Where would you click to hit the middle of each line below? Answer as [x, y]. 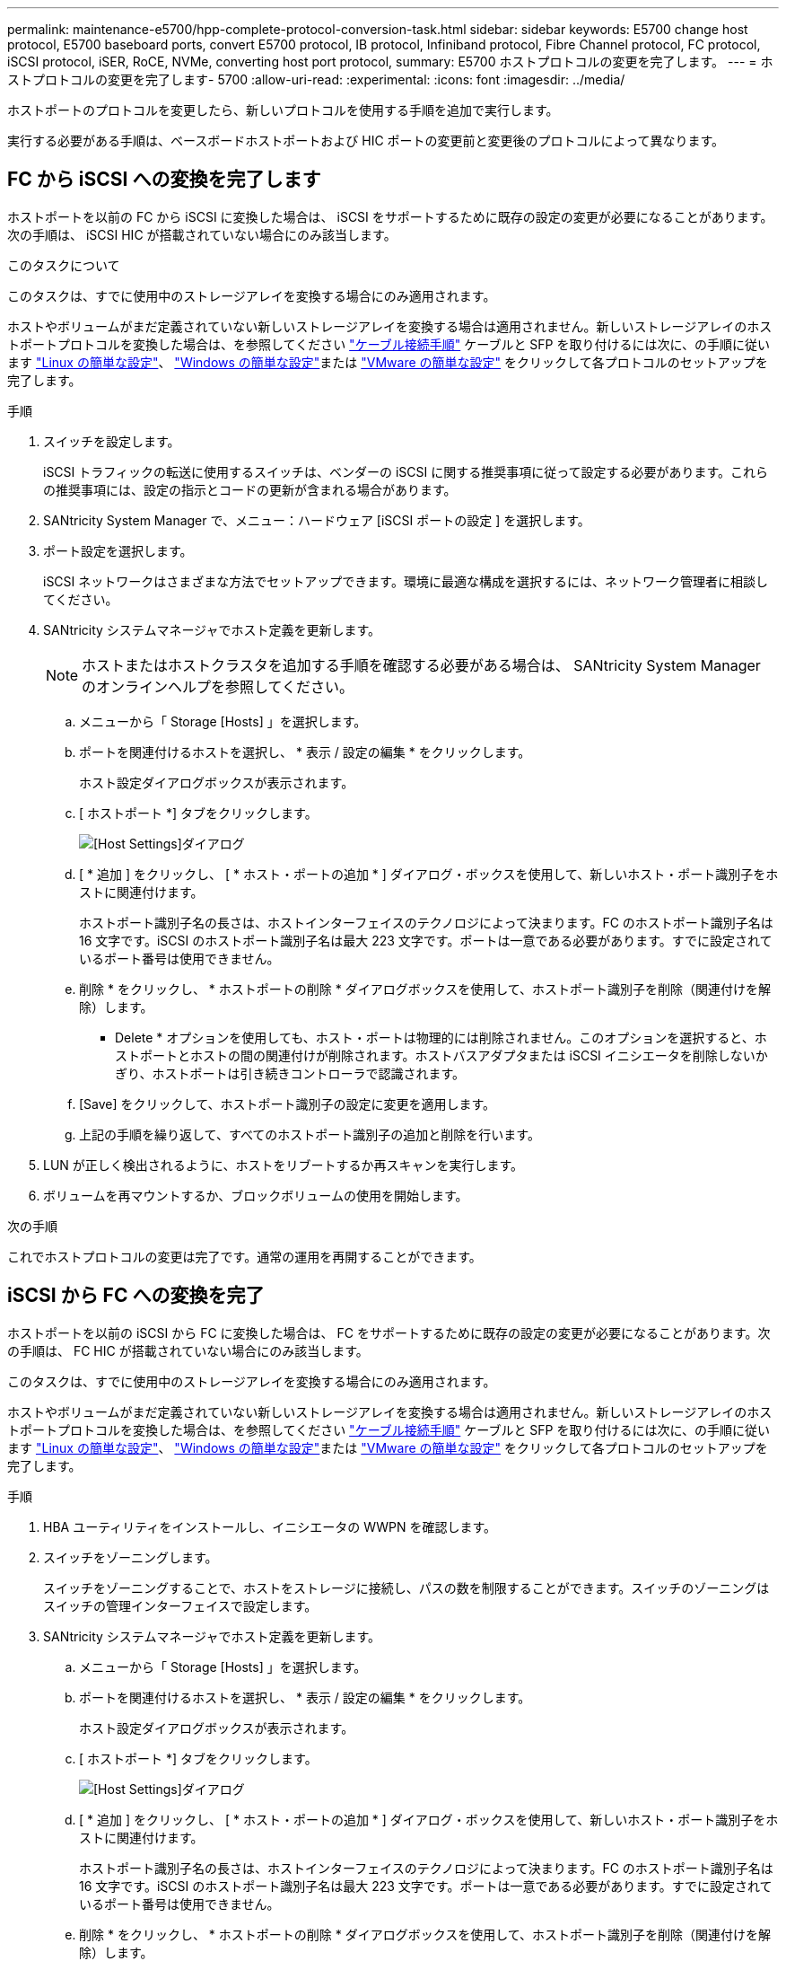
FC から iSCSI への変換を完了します [164, 180]
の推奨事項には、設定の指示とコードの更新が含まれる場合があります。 [250, 489]
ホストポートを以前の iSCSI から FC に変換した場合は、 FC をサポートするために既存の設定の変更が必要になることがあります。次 [389, 1332]
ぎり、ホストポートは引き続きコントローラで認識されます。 [290, 1073]
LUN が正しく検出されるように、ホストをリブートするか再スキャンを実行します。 [283, 1165]
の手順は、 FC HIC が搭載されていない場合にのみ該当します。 [188, 1350]
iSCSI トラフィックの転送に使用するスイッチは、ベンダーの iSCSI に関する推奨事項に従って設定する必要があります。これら [406, 471]
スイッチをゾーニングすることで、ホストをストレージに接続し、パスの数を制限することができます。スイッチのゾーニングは [406, 1587]
